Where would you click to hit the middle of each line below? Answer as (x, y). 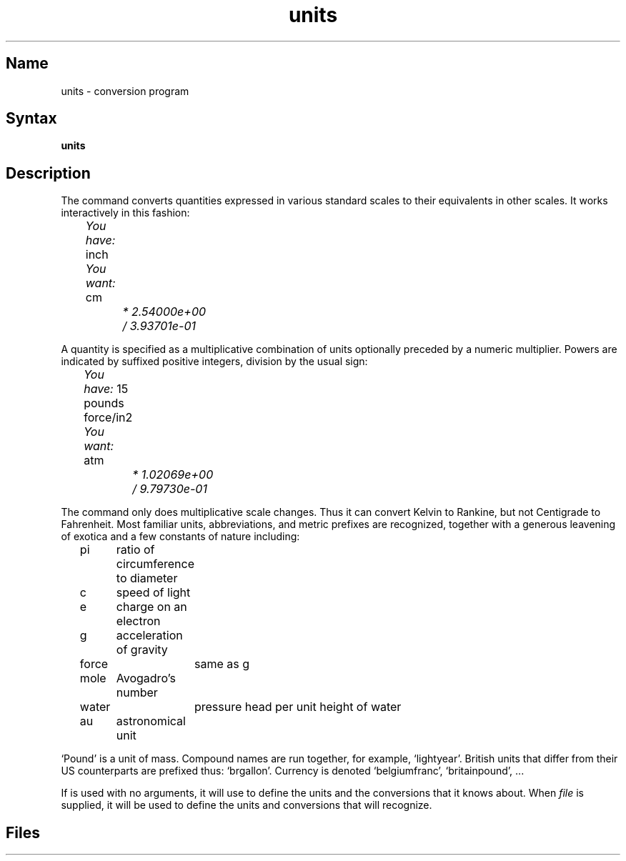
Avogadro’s (146, 678)
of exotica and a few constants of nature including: (180, 537)
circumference (155, 564)
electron (138, 621)
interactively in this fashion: (125, 213)
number (137, 693)
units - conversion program (125, 91)
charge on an (151, 607)
